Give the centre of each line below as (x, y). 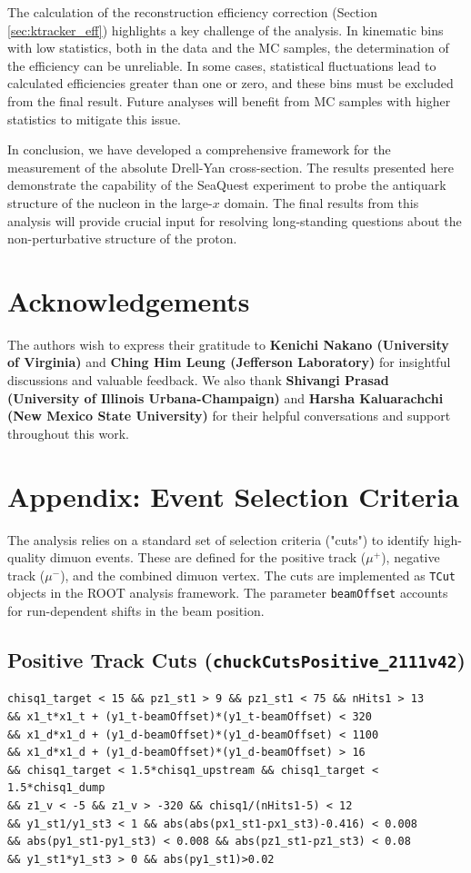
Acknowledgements (129, 300)
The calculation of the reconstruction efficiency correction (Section (192, 12)
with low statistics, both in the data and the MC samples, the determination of (228, 48)
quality (27, 557)
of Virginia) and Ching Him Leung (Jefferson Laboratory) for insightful (229, 362)
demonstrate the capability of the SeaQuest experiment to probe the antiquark (227, 185)
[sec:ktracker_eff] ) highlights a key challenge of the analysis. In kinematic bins (225, 30)
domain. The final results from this (321, 202)
